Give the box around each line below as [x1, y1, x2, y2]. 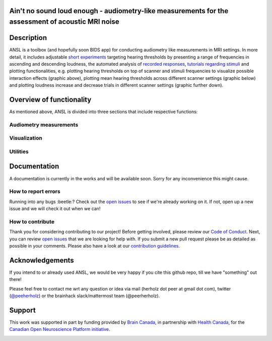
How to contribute [9, 218, 55, 225]
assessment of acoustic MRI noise [9, 18, 119, 26]
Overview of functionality [9, 95, 92, 104]
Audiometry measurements [9, 121, 79, 128]
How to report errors [9, 188, 60, 195]
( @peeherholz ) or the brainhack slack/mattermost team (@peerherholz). [9, 293, 160, 299]
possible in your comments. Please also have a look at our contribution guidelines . [9, 243, 180, 249]
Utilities [9, 148, 29, 155]
